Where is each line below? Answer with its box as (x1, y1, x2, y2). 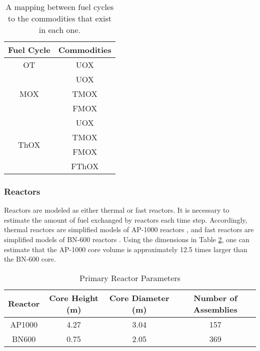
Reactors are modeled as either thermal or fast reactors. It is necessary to (4, 205, 229, 215)
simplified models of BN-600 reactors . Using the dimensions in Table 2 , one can (4, 234, 249, 244)
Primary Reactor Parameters (79, 272, 180, 284)
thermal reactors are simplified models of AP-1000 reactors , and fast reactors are (4, 224, 254, 235)
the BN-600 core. (4, 254, 56, 264)
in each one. (38, 24, 80, 35)
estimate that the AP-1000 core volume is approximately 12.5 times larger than (4, 244, 247, 254)
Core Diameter (109, 292, 169, 304)
